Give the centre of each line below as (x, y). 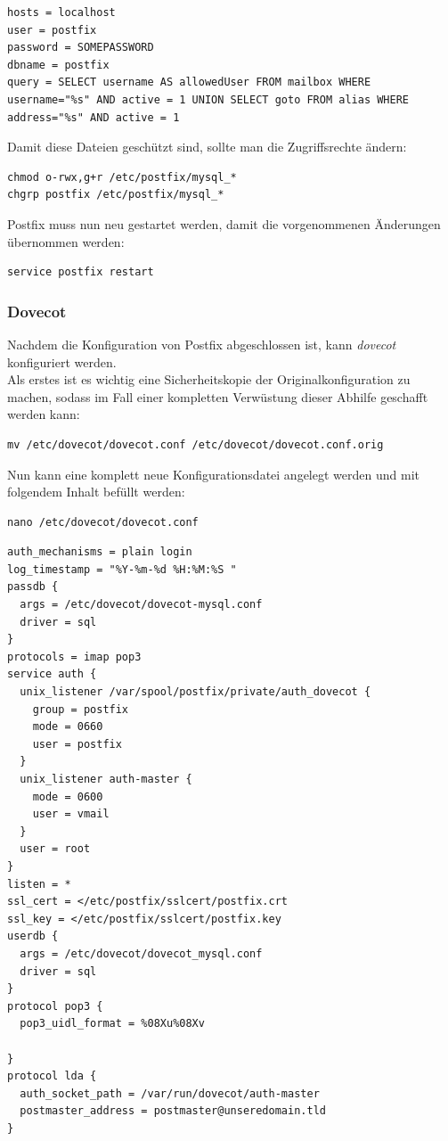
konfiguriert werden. (62, 361)
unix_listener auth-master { (106, 779)
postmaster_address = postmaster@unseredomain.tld (173, 1111)
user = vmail (71, 814)
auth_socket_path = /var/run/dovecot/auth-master (170, 1093)
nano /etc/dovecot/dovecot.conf (103, 522)
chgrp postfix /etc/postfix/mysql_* (116, 195)
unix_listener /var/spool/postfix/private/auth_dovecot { (195, 692)
